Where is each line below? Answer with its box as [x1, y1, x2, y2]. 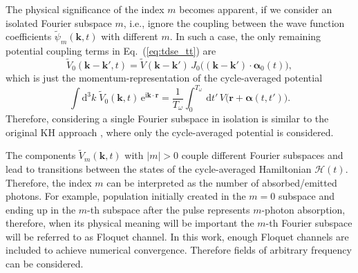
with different [101, 29, 158, 44]
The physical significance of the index [6, 2, 164, 16]
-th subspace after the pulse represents [87, 202, 250, 216]
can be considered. [6, 256, 84, 271]
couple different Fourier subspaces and [181, 148, 343, 162]
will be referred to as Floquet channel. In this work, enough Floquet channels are [6, 229, 349, 243]
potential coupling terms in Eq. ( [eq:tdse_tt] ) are [6, 44, 216, 58]
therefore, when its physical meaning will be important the [6, 216, 254, 230]
